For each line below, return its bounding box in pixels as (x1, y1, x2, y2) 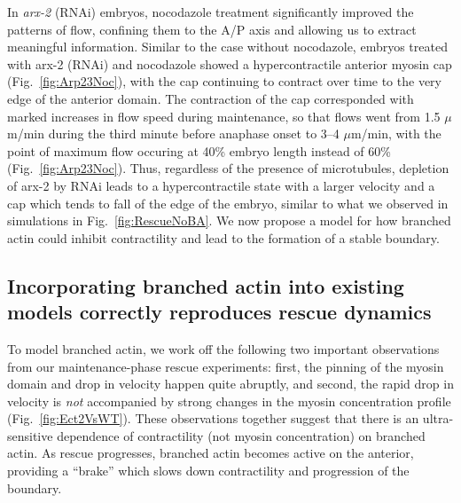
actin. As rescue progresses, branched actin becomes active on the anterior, (7, 444, 414, 462)
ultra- (422, 409, 454, 428)
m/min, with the (350, 124, 441, 143)
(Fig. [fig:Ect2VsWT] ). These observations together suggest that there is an (7, 409, 419, 428)
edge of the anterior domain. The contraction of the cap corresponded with (7, 89, 414, 107)
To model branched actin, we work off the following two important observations (7, 339, 440, 358)
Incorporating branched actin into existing (7, 271, 404, 299)
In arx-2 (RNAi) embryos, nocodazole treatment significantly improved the (7, 3, 414, 20)
